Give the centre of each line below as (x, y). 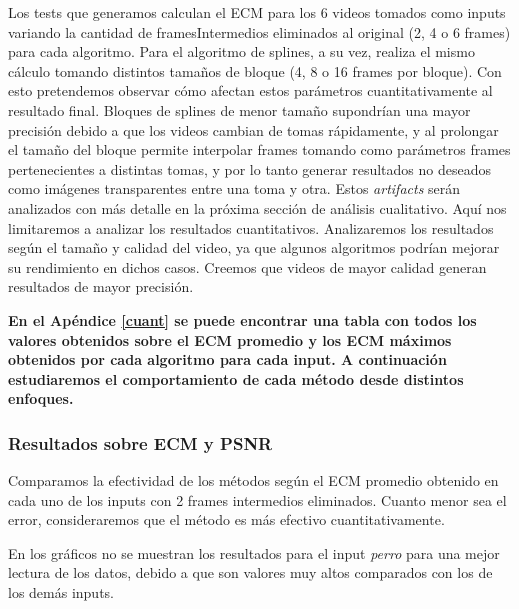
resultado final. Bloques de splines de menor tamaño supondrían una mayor (239, 109)
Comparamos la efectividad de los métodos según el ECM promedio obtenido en (253, 480)
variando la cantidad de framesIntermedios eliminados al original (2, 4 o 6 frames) (259, 31)
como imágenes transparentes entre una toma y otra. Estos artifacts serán (234, 188)
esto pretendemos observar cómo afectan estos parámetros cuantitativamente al (250, 90)
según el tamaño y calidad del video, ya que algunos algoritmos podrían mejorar (254, 247)
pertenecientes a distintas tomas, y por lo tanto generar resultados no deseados (249, 168)
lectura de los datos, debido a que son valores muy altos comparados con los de (250, 572)
